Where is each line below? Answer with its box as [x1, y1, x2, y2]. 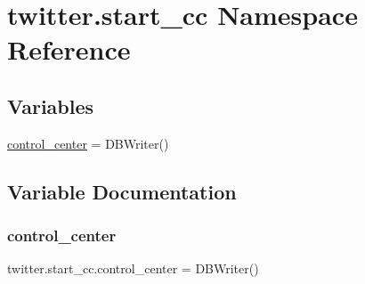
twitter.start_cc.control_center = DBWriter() [7, 259, 259, 278]
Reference [7, 31, 131, 68]
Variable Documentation [7, 177, 237, 205]
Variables [7, 92, 94, 119]
